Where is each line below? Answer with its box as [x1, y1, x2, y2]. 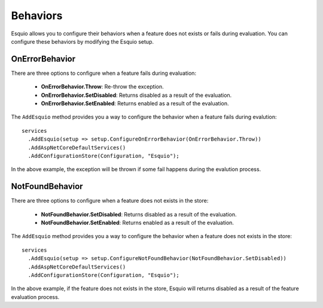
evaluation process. [11, 293, 60, 300]
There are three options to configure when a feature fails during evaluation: [11, 69, 197, 77]
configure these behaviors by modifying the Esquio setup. [11, 38, 154, 45]
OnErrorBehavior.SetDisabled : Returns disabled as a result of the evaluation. [41, 92, 232, 99]
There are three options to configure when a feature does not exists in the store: [11, 197, 209, 205]
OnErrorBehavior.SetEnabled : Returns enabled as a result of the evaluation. [41, 100, 229, 107]
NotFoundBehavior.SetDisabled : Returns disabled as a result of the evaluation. [41, 211, 237, 218]
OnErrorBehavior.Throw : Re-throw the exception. [41, 83, 164, 90]
